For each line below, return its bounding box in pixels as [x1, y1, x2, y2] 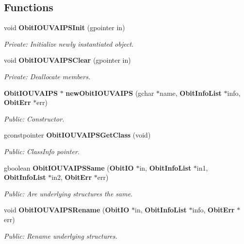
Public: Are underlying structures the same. [4, 188, 133, 198]
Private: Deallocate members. [4, 71, 91, 81]
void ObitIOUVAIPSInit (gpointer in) [4, 22, 125, 33]
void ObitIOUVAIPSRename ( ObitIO [4, 205, 130, 215]
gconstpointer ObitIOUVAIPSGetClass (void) [4, 130, 151, 140]
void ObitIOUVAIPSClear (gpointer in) [4, 55, 131, 65]
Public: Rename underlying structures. [4, 230, 117, 241]
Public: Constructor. [4, 113, 65, 123]
